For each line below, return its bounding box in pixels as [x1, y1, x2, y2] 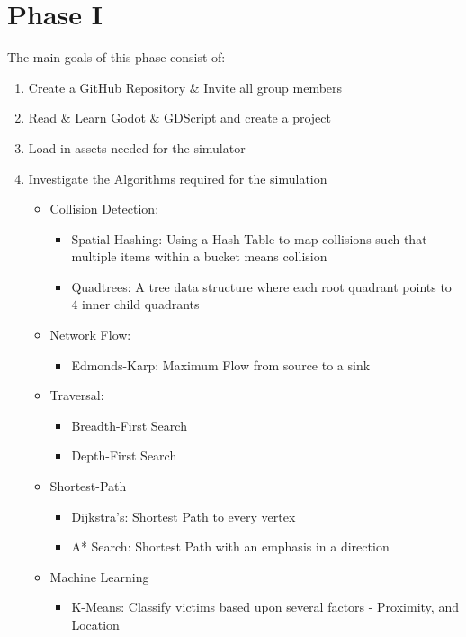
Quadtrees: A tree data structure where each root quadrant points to [71, 277, 452, 296]
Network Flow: [49, 325, 131, 344]
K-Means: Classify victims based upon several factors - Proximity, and [71, 597, 459, 616]
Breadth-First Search [71, 415, 187, 434]
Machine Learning [49, 567, 149, 586]
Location [71, 615, 120, 633]
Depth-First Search [71, 446, 177, 465]
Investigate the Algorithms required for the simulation [28, 168, 327, 187]
